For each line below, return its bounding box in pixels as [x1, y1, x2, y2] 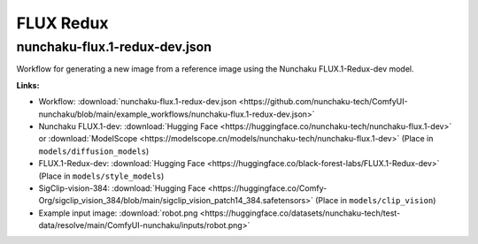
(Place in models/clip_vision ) [314, 195, 436, 206]
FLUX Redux [16, 13, 110, 33]
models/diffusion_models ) [38, 146, 150, 156]
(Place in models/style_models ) [38, 171, 165, 181]
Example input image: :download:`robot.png [38, 208, 198, 218]
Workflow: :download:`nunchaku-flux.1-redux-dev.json [38, 96, 237, 107]
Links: [16, 80, 40, 90]
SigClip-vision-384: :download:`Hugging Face [38, 182, 206, 194]
